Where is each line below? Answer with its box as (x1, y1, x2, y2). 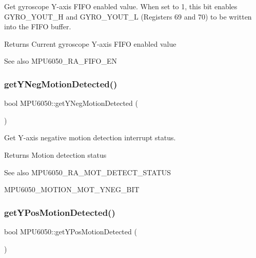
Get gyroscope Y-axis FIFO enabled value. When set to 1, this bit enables (4, 1, 238, 11)
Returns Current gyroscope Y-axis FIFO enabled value (4, 38, 176, 49)
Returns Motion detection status (4, 149, 107, 160)
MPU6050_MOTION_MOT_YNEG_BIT (4, 184, 140, 195)
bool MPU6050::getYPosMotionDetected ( (4, 226, 137, 236)
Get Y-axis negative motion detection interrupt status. (4, 132, 176, 143)
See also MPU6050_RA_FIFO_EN (4, 56, 117, 66)
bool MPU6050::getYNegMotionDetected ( (4, 98, 138, 108)
